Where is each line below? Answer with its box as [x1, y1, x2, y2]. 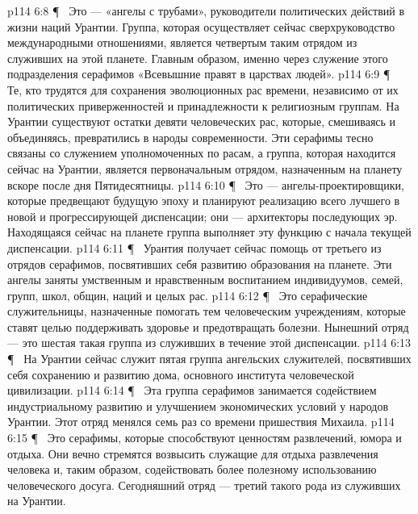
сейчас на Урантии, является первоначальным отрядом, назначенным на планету [7, 160, 403, 177]
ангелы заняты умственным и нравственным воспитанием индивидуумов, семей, [7, 271, 403, 288]
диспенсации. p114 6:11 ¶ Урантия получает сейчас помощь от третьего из [7, 239, 382, 256]
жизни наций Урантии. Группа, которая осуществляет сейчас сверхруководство [7, 18, 395, 35]
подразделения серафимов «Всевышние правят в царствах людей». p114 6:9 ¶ [7, 65, 391, 82]
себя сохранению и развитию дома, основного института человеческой [7, 366, 354, 382]
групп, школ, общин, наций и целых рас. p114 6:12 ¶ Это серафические [7, 286, 368, 303]
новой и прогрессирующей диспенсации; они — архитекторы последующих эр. [7, 207, 398, 224]
